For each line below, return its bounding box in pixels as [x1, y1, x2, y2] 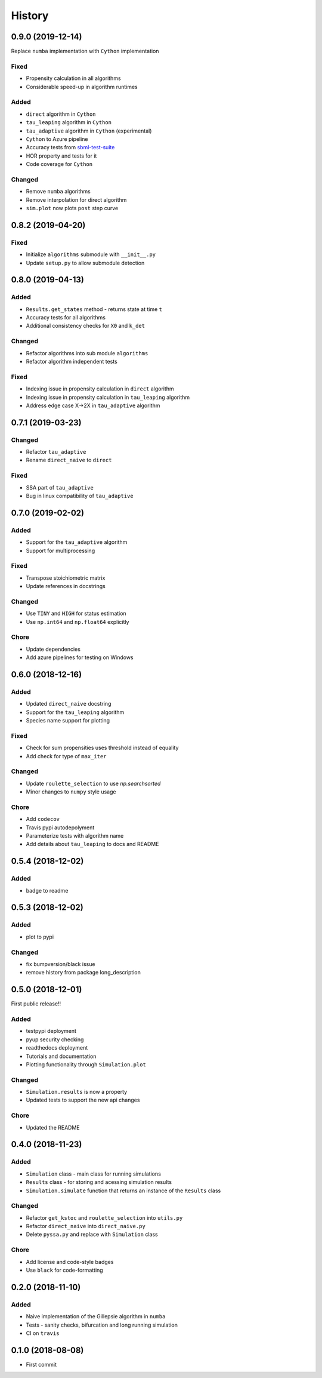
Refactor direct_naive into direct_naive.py [26, 1223, 145, 1230]
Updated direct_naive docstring [26, 700, 112, 708]
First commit [26, 1361, 57, 1368]
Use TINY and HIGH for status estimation [26, 610, 126, 617]
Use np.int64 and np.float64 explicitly [26, 618, 129, 625]
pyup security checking [26, 1036, 84, 1043]
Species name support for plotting [26, 717, 110, 724]
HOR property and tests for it [26, 152, 97, 159]
